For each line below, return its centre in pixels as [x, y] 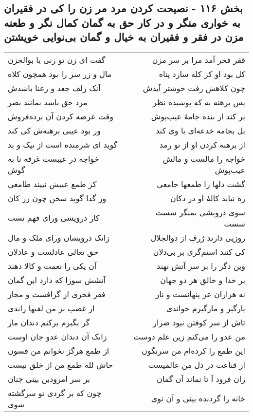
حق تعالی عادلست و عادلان [53, 251]
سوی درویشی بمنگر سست [200, 212]
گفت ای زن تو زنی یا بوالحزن [57, 59]
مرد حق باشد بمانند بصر [48, 102]
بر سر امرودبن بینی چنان [49, 378]
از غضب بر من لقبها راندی [51, 308]
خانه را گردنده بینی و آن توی [198, 398]
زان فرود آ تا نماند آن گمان [201, 378]
